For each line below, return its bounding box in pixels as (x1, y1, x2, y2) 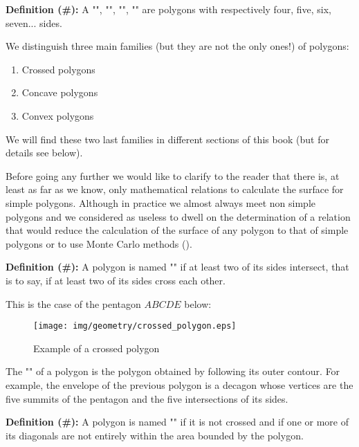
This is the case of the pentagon (6, 296, 141, 311)
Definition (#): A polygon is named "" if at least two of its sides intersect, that (6, 259, 349, 274)
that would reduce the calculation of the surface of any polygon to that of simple (6, 223, 349, 237)
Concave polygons (21, 85, 98, 100)
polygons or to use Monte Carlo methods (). (6, 236, 192, 250)
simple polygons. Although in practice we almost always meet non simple (6, 195, 315, 210)
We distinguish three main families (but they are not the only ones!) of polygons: (6, 39, 349, 53)
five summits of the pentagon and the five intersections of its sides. (6, 391, 288, 405)
